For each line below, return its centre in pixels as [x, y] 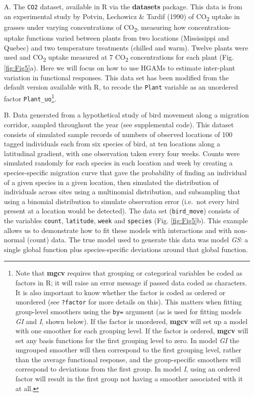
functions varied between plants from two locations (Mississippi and [127, 37]
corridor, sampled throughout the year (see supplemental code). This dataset [119, 124]
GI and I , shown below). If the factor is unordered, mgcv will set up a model [131, 321]
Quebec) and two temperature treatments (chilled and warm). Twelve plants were [126, 47]
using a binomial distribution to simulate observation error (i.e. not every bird [121, 201]
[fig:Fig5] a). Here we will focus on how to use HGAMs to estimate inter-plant [120, 68]
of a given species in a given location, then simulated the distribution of [111, 182]
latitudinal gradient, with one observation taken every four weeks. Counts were [122, 153]
